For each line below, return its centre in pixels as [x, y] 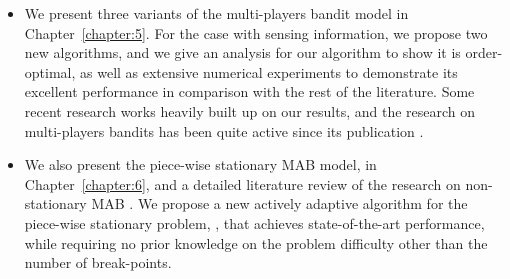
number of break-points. [98, 262]
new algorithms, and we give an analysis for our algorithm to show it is [242, 52]
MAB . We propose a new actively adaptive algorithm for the [279, 203]
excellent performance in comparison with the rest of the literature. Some [249, 91]
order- [484, 52]
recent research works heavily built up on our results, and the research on [250, 110]
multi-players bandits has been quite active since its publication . [224, 130]
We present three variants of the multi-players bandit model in [216, 13]
